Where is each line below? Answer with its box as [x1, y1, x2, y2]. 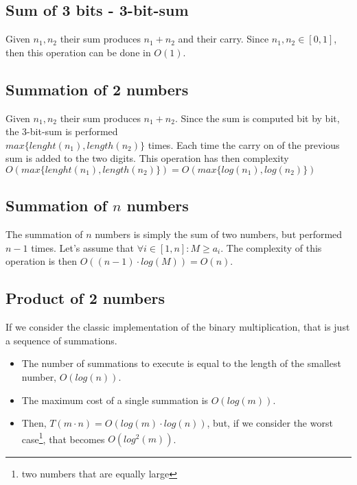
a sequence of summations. [5, 333, 117, 347]
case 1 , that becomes [21, 429, 105, 446]
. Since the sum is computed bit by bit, [174, 110, 340, 125]
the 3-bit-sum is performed [5, 124, 118, 139]
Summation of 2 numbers [5, 78, 189, 99]
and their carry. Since [178, 32, 269, 46]
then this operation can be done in [5, 45, 151, 59]
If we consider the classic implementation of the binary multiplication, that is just [5, 320, 350, 334]
